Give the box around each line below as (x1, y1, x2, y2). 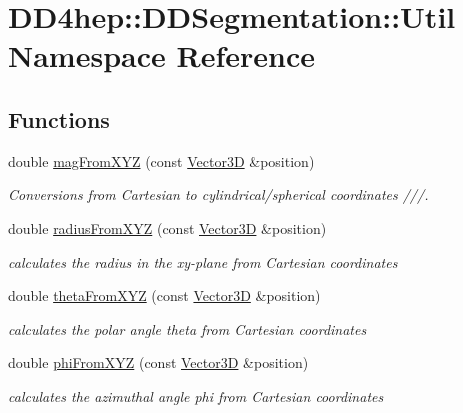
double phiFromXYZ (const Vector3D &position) (8, 352, 309, 373)
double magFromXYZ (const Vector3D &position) (8, 150, 315, 171)
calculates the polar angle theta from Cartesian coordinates (8, 318, 367, 339)
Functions (8, 103, 110, 134)
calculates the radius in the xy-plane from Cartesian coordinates (8, 251, 398, 272)
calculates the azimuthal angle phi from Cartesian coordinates (8, 385, 384, 406)
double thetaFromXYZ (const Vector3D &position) (8, 285, 321, 306)
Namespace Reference (8, 35, 315, 76)
